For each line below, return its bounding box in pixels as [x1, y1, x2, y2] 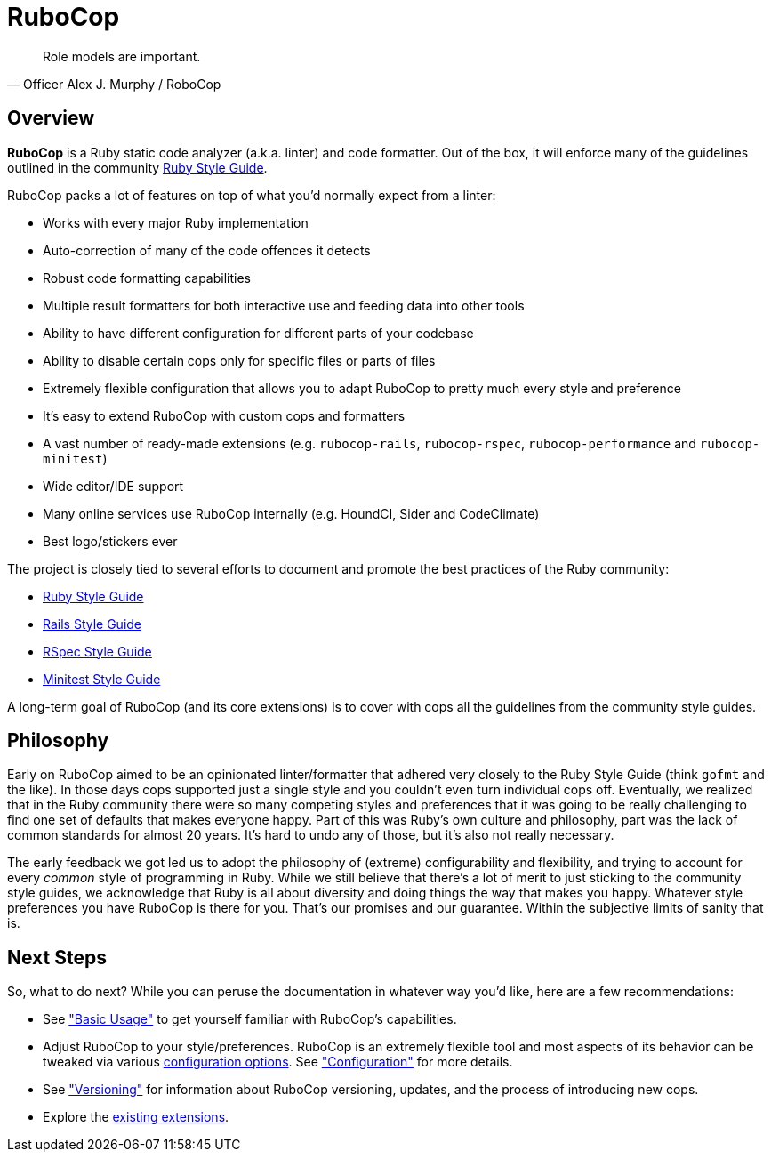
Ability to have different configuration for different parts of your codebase [43, 325, 474, 341]
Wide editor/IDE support [43, 478, 184, 494]
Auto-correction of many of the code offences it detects [43, 242, 371, 258]
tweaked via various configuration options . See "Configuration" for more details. [43, 1054, 513, 1070]
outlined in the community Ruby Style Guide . [7, 159, 268, 175]
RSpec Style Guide [43, 643, 152, 659]
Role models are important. [43, 48, 201, 64]
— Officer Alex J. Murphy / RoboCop [7, 76, 221, 92]
